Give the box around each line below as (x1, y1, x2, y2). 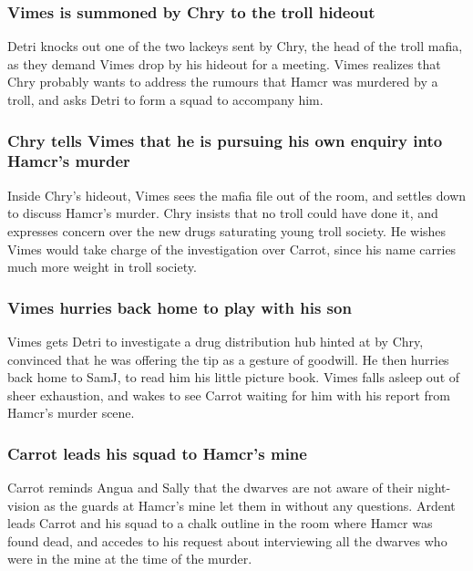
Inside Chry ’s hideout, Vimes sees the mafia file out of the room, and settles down (7, 185, 467, 204)
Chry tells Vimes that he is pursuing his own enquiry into (7, 129, 443, 151)
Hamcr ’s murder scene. (7, 403, 135, 422)
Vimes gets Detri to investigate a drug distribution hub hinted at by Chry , (7, 331, 424, 350)
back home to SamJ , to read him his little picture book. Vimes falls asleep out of (7, 368, 460, 387)
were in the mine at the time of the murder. (7, 549, 252, 568)
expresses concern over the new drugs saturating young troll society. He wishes (7, 221, 447, 240)
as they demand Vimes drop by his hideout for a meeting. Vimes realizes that (7, 54, 441, 73)
